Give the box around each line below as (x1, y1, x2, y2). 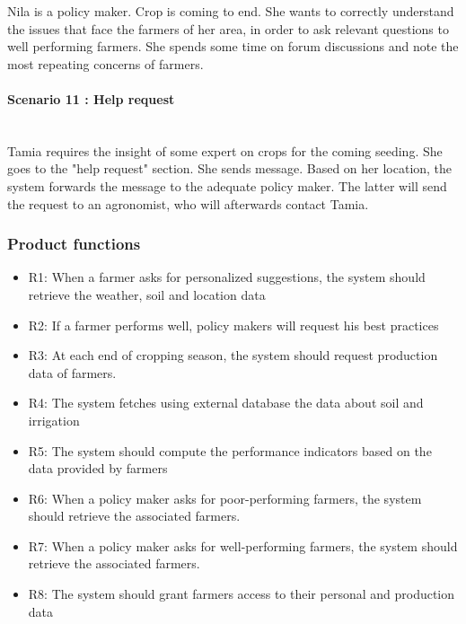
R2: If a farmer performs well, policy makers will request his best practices (28, 315, 439, 334)
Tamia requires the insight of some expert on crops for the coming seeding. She (7, 141, 443, 160)
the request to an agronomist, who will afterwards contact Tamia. (7, 194, 369, 213)
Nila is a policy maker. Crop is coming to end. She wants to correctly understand (7, 2, 454, 20)
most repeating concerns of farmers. (7, 54, 204, 73)
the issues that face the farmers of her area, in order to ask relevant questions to (7, 19, 449, 38)
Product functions (7, 233, 141, 255)
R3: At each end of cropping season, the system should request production (28, 346, 438, 365)
